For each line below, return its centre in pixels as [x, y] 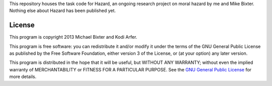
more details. [23, 77]
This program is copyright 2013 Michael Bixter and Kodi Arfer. [73, 37]
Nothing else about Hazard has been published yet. [62, 11]
